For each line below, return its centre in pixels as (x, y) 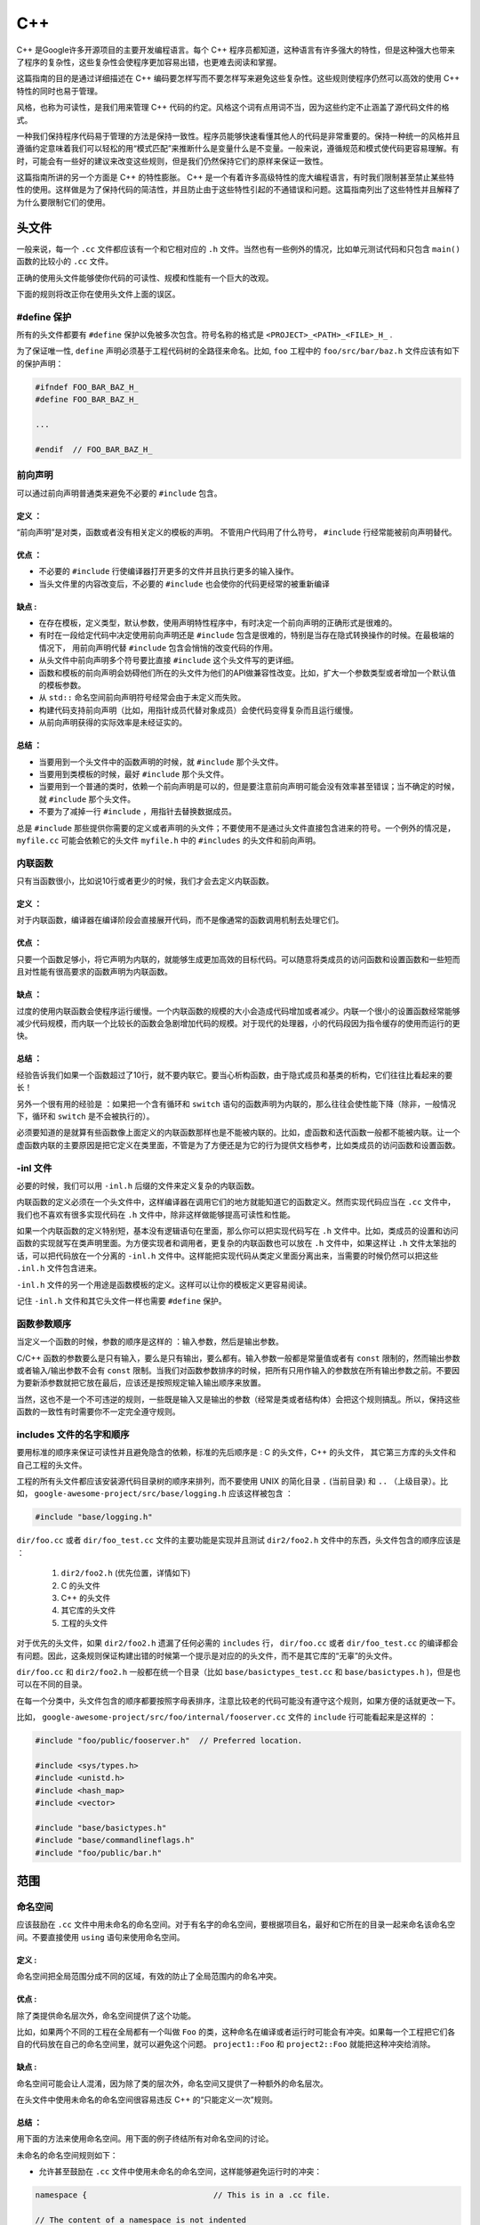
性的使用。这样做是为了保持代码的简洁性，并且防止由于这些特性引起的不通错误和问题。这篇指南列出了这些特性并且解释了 (238, 190)
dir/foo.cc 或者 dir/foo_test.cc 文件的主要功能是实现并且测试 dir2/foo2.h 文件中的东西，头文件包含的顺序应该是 (239, 1541)
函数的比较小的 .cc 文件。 (65, 262)
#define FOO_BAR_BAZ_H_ (87, 400)
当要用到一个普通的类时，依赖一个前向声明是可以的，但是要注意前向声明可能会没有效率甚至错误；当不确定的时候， (249, 787)
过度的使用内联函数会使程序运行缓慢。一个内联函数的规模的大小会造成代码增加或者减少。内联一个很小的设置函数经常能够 (238, 1011)
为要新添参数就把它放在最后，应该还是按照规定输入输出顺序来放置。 (141, 1383)
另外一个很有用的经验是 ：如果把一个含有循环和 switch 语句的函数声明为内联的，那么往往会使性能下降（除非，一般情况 (236, 1104)
